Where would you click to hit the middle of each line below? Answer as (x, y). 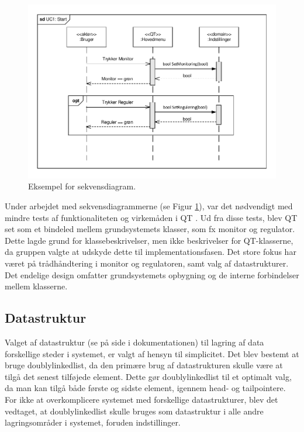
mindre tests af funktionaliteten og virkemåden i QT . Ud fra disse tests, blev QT (151, 217)
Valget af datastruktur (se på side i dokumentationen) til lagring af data (134, 342)
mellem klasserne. (36, 286)
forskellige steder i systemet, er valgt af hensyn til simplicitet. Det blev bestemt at (152, 353)
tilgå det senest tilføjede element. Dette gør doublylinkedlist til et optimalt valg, (148, 376)
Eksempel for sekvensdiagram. (82, 186)
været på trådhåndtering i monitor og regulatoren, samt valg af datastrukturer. (147, 263)
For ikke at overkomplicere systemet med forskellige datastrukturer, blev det (141, 399)
